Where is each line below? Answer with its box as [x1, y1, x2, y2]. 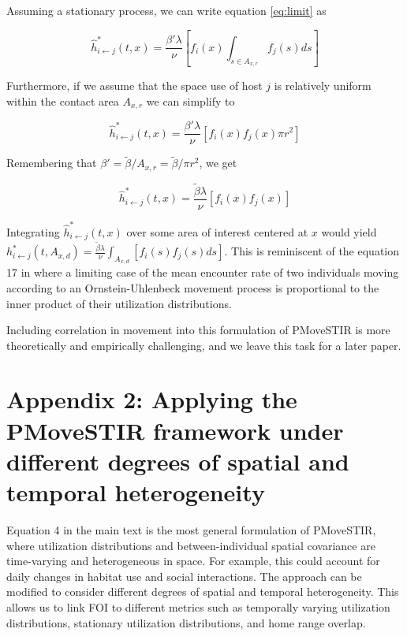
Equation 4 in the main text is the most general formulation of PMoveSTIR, [6, 521, 376, 537]
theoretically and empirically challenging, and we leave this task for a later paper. [6, 337, 401, 353]
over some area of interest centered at [126, 223, 308, 240]
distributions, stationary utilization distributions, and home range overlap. [6, 614, 366, 630]
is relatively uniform [274, 77, 372, 93]
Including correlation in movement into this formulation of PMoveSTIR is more [6, 322, 390, 338]
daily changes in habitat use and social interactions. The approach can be [6, 567, 362, 584]
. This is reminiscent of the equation [224, 243, 400, 259]
